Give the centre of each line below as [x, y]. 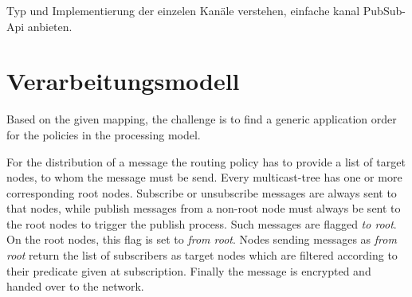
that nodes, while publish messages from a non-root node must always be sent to [204, 208]
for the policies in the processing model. [104, 134]
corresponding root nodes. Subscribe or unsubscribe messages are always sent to [202, 192]
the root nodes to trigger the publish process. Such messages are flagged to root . [202, 223]
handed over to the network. [75, 286]
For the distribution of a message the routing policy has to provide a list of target [206, 161]
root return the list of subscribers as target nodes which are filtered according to [202, 255]
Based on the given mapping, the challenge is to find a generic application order [202, 119]
